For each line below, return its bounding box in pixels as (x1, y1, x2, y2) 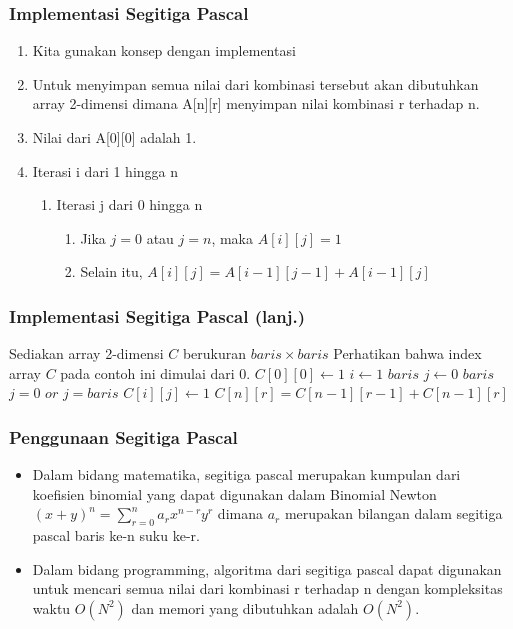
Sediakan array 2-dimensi (9, 343, 164, 364)
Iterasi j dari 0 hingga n (56, 194, 203, 215)
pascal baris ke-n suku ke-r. (32, 525, 200, 546)
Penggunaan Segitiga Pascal (9, 424, 238, 449)
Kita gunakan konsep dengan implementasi (32, 40, 296, 61)
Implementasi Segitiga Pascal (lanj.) (9, 303, 306, 328)
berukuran (182, 343, 247, 364)
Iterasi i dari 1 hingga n (32, 160, 179, 181)
